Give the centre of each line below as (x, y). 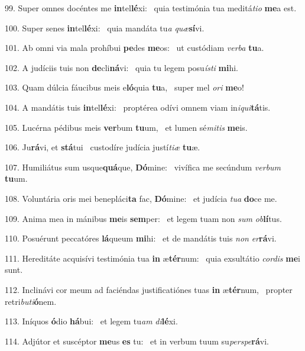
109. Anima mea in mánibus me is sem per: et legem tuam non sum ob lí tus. (143, 218)
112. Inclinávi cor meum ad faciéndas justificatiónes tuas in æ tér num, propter (149, 289)
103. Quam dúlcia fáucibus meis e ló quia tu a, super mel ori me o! (124, 87)
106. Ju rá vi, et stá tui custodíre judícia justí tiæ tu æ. (103, 147)
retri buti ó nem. (31, 301)
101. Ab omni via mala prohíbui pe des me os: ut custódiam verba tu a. (134, 48)
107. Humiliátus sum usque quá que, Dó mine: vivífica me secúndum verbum (143, 167)
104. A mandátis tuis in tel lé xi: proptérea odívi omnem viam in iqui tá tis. (138, 107)
